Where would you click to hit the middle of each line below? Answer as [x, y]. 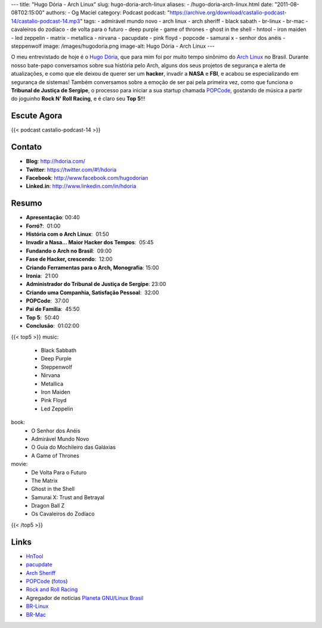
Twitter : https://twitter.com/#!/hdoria [71, 169]
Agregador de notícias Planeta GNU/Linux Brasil [85, 598]
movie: [19, 464]
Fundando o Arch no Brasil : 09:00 [69, 251]
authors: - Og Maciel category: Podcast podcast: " [108, 13]
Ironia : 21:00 [42, 276]
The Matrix [44, 480]
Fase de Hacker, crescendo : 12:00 [69, 259]
